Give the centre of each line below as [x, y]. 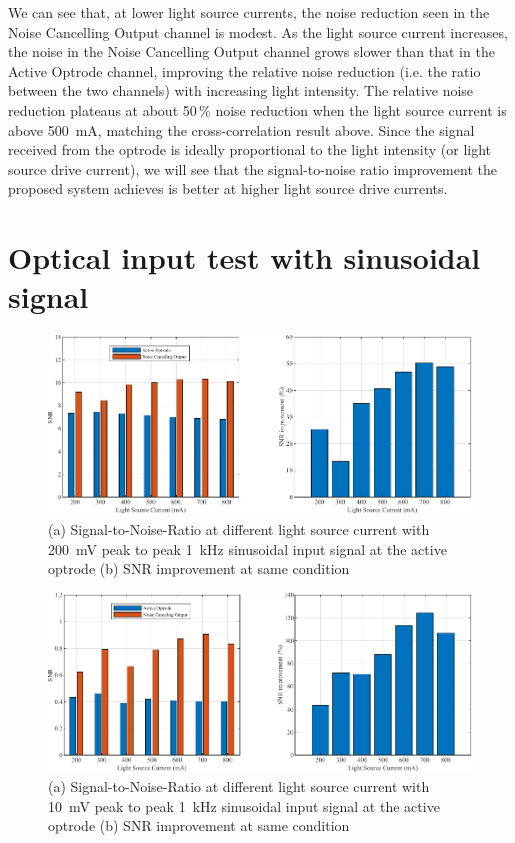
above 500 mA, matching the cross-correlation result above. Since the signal [241, 129]
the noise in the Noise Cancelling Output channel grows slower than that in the [251, 51]
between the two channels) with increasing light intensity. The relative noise [241, 90]
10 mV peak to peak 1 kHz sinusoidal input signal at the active [244, 805]
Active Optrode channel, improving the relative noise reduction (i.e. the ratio [244, 70]
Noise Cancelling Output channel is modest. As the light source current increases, [258, 31]
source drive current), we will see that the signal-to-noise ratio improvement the [252, 168]
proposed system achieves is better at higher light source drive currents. [228, 188]
